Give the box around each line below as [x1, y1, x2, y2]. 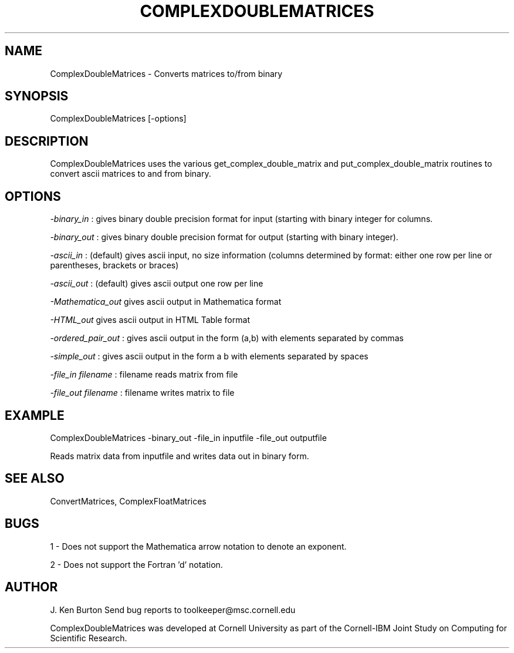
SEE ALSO [5, 471, 65, 486]
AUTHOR [5, 580, 58, 595]
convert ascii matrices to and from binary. [50, 169, 211, 179]
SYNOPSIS [5, 89, 69, 104]
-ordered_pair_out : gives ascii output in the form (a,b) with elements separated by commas [50, 333, 404, 344]
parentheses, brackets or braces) [50, 260, 179, 271]
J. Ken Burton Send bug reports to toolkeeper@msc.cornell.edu [50, 604, 296, 615]
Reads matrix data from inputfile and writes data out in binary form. [50, 450, 309, 461]
